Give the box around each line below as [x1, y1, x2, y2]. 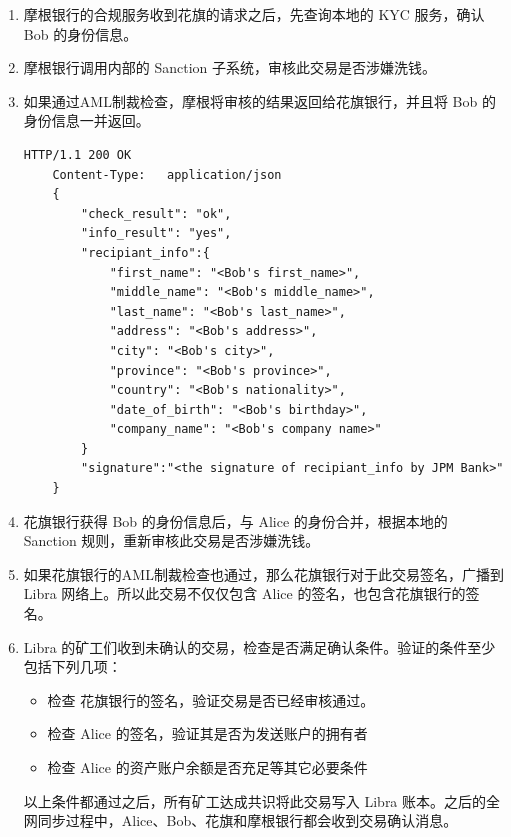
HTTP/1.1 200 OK [23, 147, 132, 162]
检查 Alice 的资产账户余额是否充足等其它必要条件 [47, 757, 368, 777]
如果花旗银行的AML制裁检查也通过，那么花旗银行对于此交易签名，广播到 [23, 563, 504, 584]
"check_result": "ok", [81, 206, 232, 221]
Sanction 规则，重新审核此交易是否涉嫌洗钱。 [23, 530, 320, 551]
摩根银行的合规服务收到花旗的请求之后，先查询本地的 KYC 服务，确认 [23, 4, 485, 24]
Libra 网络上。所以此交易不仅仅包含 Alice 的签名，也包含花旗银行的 [23, 583, 466, 604]
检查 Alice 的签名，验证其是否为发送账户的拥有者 [47, 723, 368, 744]
